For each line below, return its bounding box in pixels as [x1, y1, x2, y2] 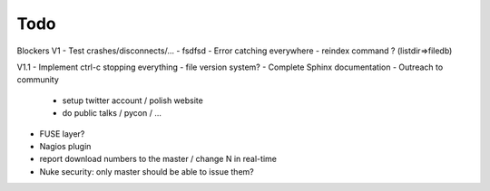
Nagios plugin [39, 140, 92, 151]
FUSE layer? [39, 128, 85, 139]
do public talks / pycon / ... [62, 108, 162, 119]
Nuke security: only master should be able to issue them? [39, 166, 254, 177]
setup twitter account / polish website [62, 95, 203, 106]
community [16, 74, 59, 85]
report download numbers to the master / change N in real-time [39, 154, 277, 165]
